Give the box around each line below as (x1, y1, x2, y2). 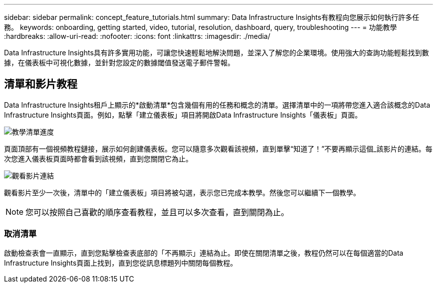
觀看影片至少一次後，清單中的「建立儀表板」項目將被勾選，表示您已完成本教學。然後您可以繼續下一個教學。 (4, 188, 360, 197)
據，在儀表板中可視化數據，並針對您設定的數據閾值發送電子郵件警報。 (4, 58, 234, 67)
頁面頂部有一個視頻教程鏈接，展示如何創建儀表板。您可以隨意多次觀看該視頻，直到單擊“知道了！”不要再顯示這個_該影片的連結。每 (4, 144, 433, 153)
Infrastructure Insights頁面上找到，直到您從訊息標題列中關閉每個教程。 (4, 258, 237, 267)
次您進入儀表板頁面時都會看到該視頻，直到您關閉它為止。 (4, 154, 193, 163)
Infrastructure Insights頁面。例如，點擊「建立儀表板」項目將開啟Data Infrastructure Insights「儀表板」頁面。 (4, 110, 362, 119)
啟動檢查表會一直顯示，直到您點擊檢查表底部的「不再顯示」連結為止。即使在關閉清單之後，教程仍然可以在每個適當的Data (4, 248, 404, 257)
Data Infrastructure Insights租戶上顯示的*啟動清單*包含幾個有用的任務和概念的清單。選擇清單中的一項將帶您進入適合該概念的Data (4, 100, 431, 109)
